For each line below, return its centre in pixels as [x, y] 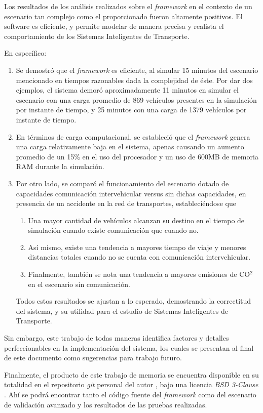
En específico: [25, 53]
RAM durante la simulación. [60, 166]
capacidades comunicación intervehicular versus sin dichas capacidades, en [131, 193]
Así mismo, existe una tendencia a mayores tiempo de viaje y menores [137, 247]
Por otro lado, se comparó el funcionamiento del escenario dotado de [122, 183]
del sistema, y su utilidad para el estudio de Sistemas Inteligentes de [122, 311]
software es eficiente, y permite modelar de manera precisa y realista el [114, 26]
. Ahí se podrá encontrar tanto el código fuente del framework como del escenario [130, 394]
